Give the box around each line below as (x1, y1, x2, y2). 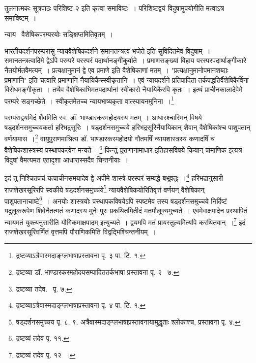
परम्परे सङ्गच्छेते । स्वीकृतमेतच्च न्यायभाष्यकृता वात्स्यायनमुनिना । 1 (4, 94, 174, 106)
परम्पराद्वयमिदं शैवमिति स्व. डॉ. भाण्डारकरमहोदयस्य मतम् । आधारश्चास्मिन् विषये (4, 112, 202, 122)
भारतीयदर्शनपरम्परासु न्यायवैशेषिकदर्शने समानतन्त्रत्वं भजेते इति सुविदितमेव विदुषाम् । (4, 45, 211, 56)
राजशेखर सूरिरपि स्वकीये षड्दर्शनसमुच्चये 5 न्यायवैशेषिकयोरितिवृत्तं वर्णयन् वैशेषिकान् (4, 183, 205, 195)
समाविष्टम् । (4, 12, 36, 23)
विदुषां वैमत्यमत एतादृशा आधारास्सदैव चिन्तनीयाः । (4, 154, 129, 165)
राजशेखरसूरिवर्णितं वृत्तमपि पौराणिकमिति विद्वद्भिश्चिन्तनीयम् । (4, 226, 156, 236)
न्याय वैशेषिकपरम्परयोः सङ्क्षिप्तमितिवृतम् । (4, 29, 113, 39)
